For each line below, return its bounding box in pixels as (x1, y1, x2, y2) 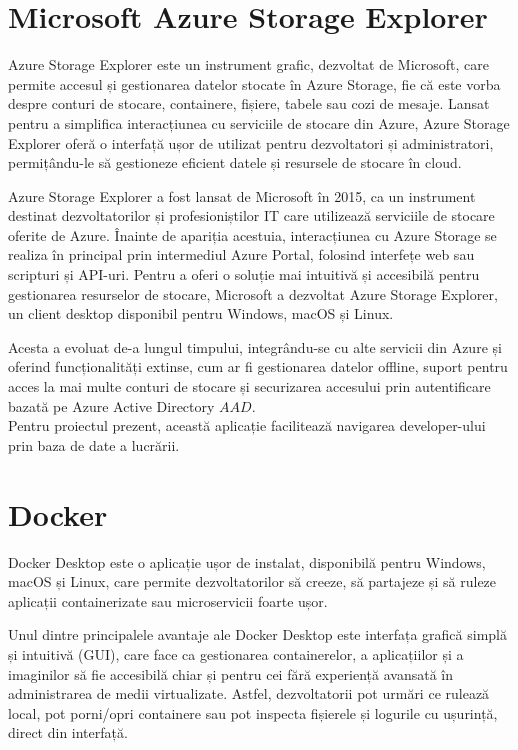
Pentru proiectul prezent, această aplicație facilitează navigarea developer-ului (8, 415, 486, 436)
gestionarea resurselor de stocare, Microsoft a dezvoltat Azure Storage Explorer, (8, 283, 498, 304)
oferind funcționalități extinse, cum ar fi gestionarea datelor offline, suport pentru (8, 356, 508, 377)
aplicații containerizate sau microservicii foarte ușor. (8, 590, 328, 611)
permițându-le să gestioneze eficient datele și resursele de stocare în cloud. (8, 152, 462, 173)
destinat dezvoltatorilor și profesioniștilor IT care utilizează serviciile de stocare (8, 205, 495, 226)
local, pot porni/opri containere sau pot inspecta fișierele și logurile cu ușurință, (8, 702, 498, 723)
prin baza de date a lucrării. (8, 434, 180, 455)
